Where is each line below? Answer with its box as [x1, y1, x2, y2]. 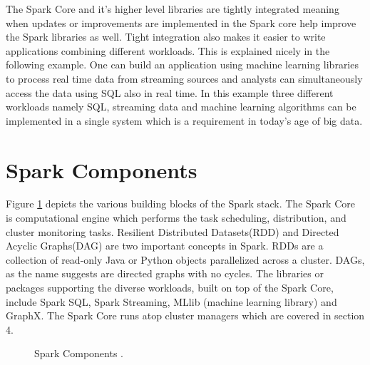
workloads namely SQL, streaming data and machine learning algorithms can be [6, 99, 356, 114]
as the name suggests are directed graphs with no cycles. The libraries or [6, 266, 324, 281]
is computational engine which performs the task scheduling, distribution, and [6, 210, 346, 225]
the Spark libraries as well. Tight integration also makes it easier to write [6, 29, 326, 44]
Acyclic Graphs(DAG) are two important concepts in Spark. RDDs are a [6, 238, 324, 253]
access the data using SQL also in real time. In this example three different [6, 85, 334, 100]
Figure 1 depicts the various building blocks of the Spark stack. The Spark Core [6, 196, 355, 211]
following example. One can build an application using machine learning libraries [6, 57, 359, 72]
